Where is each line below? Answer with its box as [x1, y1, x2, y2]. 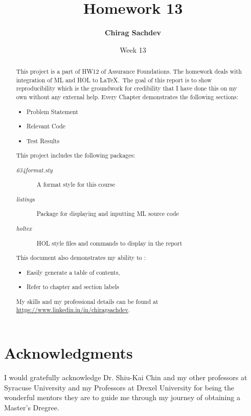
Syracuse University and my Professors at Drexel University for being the [4, 382, 234, 392]
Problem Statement [27, 107, 78, 116]
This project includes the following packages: [16, 151, 135, 160]
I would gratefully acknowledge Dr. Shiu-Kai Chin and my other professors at [4, 371, 247, 382]
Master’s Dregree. [4, 402, 59, 412]
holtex [16, 224, 32, 232]
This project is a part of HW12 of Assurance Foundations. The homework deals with [16, 67, 242, 76]
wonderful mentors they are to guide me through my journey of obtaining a [4, 392, 240, 403]
